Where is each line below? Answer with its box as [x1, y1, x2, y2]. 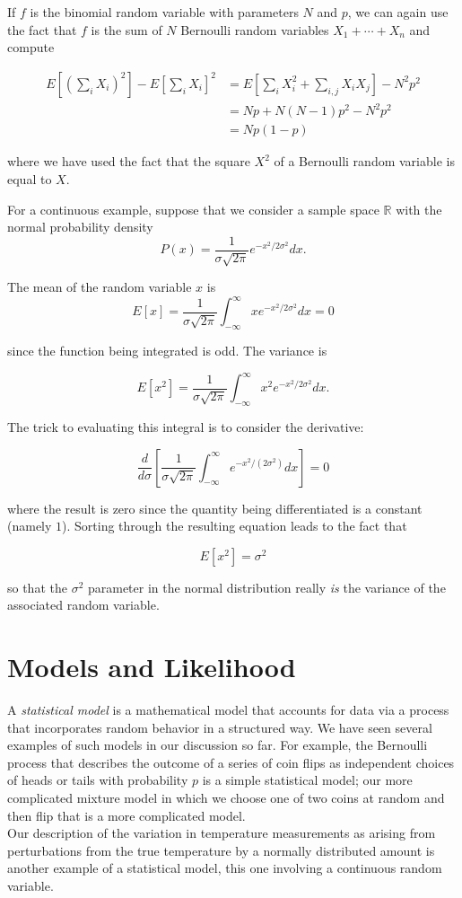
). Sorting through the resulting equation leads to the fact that [62, 516, 407, 535]
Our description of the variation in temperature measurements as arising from [7, 823, 436, 842]
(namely [7, 516, 52, 535]
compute [7, 38, 55, 57]
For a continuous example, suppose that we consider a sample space [7, 199, 379, 218]
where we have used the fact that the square [7, 152, 250, 171]
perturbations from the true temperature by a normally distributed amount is [7, 841, 435, 859]
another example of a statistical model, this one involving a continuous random [7, 858, 442, 877]
